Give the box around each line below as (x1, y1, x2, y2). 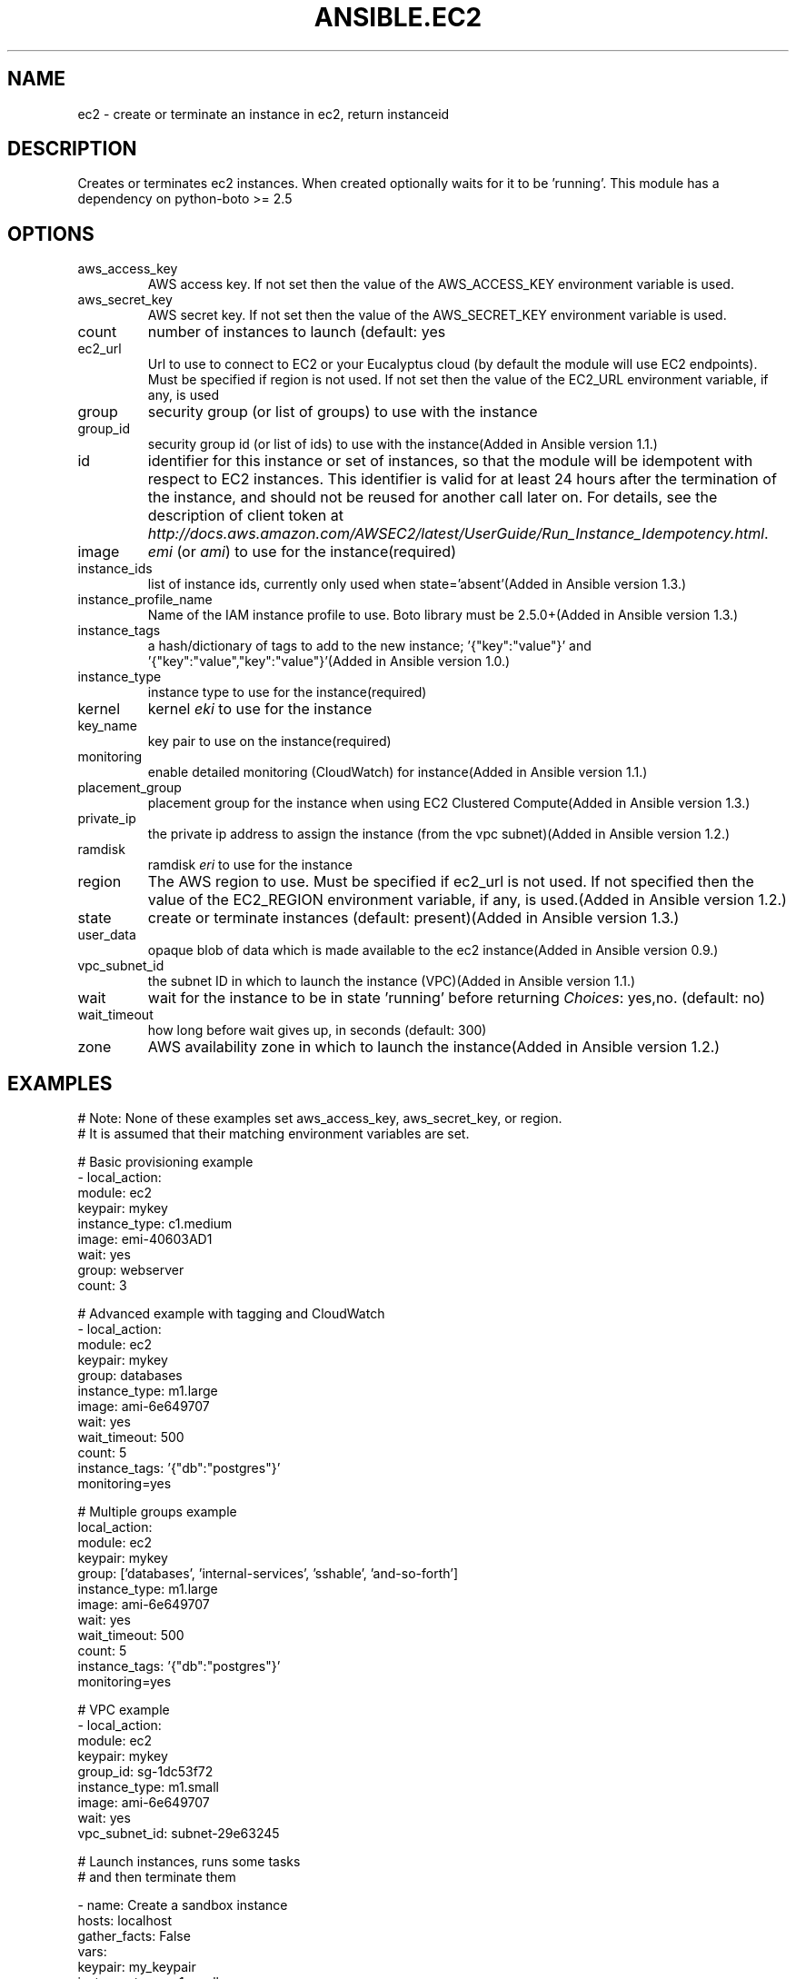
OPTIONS (7, 222, 95, 245)
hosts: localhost (77, 1913, 173, 1929)
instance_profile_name (77, 592, 213, 608)
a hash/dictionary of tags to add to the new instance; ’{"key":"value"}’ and (147, 638, 592, 654)
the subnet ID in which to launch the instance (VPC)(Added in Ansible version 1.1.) (147, 973, 636, 989)
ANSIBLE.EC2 (313, 2, 483, 33)
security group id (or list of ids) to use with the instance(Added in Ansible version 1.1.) (147, 436, 658, 452)
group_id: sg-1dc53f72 (77, 1764, 214, 1780)
